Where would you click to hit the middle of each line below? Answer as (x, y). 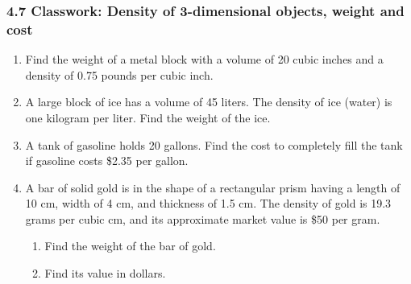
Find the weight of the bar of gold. (130, 246)
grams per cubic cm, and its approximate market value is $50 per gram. (203, 218)
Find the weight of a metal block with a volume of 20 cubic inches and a (204, 59)
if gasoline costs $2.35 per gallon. (107, 161)
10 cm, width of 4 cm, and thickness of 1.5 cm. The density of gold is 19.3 (208, 203)
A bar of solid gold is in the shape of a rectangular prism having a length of (213, 187)
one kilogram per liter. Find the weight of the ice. (148, 117)
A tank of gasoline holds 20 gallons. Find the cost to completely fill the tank (214, 144)
